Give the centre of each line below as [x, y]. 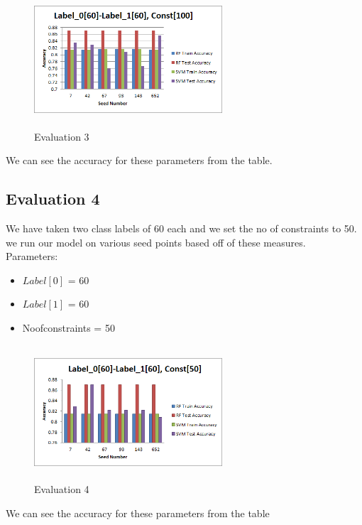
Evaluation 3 [62, 136]
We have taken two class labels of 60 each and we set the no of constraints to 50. [181, 228]
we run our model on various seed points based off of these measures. [156, 242]
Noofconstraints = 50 [68, 327]
